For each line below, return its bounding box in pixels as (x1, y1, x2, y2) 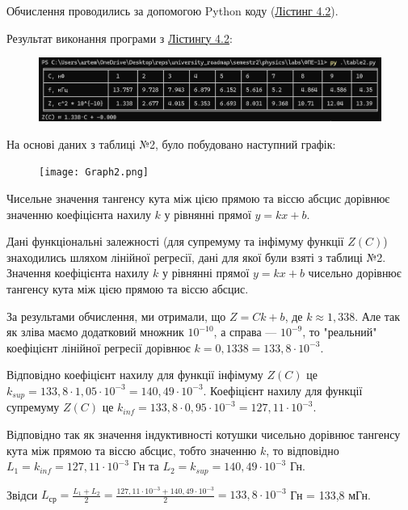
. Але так (355, 307, 401, 324)
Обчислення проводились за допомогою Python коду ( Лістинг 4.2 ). (6, 2, 339, 19)
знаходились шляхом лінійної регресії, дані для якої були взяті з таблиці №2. (6, 248, 386, 265)
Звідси (6, 486, 38, 503)
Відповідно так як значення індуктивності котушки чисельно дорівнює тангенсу (6, 425, 401, 442)
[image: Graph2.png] (39, 166, 149, 179)
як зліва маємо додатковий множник (6, 323, 184, 340)
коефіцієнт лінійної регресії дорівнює (6, 339, 191, 356)
